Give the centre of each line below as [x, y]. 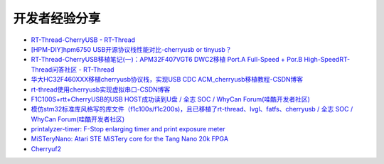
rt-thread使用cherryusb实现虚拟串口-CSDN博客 [101, 89]
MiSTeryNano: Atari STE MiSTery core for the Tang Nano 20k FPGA [130, 139]
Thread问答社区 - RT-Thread [73, 69]
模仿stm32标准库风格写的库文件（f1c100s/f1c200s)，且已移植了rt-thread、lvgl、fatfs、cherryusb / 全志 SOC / [192, 109]
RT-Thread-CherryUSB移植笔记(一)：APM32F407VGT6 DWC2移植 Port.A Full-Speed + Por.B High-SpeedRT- [191, 60]
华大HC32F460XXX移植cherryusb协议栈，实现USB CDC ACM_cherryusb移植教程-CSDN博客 [167, 80]
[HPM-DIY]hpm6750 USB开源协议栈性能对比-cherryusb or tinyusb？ [131, 49]
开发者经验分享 [57, 18]
